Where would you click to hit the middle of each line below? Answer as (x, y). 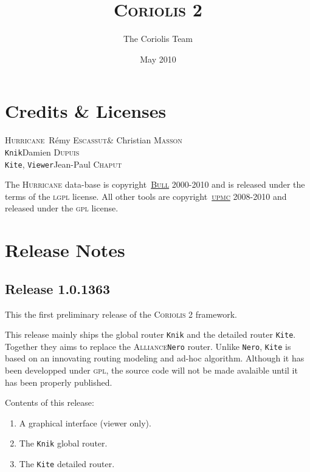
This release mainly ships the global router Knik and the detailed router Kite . (150, 334)
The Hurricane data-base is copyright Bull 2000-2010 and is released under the (155, 184)
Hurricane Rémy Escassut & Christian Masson (94, 140)
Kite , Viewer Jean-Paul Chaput (64, 164)
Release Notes (65, 250)
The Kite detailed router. (67, 464)
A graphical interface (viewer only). (85, 422)
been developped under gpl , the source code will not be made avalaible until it (151, 370)
